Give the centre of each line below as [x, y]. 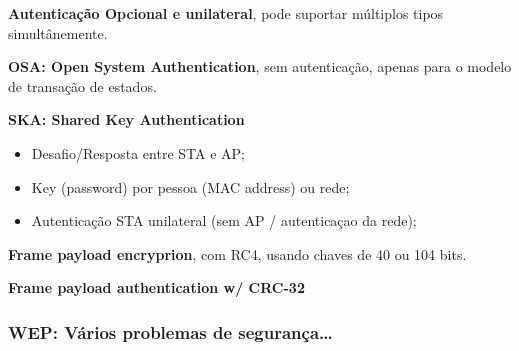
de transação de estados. [82, 85]
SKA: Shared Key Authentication [126, 119]
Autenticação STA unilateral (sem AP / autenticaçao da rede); [224, 220]
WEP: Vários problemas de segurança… [170, 331]
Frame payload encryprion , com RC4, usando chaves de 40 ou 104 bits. [237, 253]
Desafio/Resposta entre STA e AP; [138, 152]
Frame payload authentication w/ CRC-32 [156, 287]
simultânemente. [58, 32]
